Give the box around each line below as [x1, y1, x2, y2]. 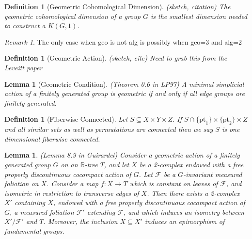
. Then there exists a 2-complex [147, 188, 240, 198]
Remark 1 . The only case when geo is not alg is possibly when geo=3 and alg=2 [4, 36, 242, 47]
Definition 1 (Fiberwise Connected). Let [4, 114, 128, 124]
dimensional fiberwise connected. [4, 133, 100, 143]
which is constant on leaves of [129, 178, 218, 189]
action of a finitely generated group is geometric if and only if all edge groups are [4, 88, 245, 98]
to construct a [4, 20, 46, 31]
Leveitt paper [4, 62, 43, 72]
